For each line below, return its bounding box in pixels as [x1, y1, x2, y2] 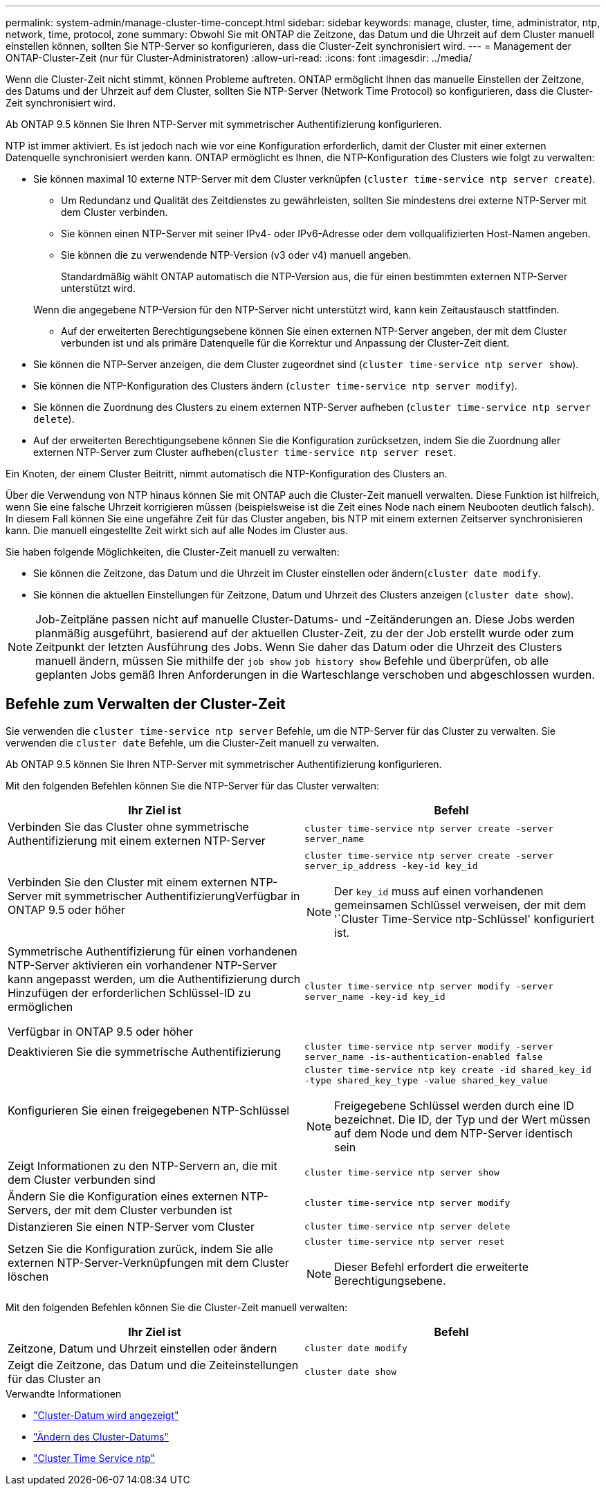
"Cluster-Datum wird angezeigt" [33, 1409, 179, 1421]
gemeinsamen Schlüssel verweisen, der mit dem [334, 897, 587, 912]
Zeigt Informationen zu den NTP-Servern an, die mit [8, 1158, 277, 1173]
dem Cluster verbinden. [61, 206, 168, 218]
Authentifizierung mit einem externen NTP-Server [8, 833, 266, 848]
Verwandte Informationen [6, 1387, 122, 1400]
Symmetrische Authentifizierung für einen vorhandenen [8, 944, 297, 958]
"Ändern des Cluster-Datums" [33, 1430, 169, 1443]
